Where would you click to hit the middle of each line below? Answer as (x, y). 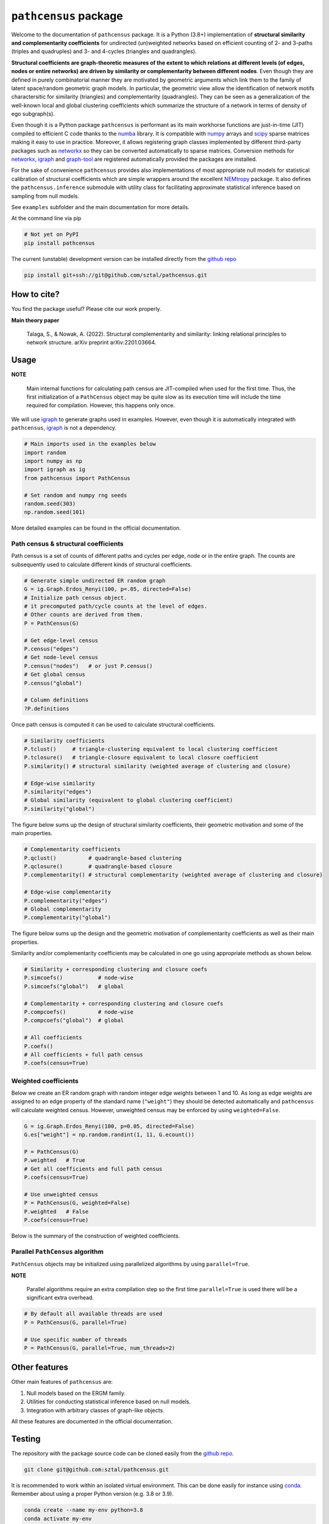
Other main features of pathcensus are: (62, 1382)
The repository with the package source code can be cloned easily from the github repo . (122, 1453)
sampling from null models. (45, 196)
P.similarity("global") (60, 809)
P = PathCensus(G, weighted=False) (77, 1203)
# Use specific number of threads (76, 1339)
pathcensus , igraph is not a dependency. (64, 428)
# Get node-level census (61, 657)
